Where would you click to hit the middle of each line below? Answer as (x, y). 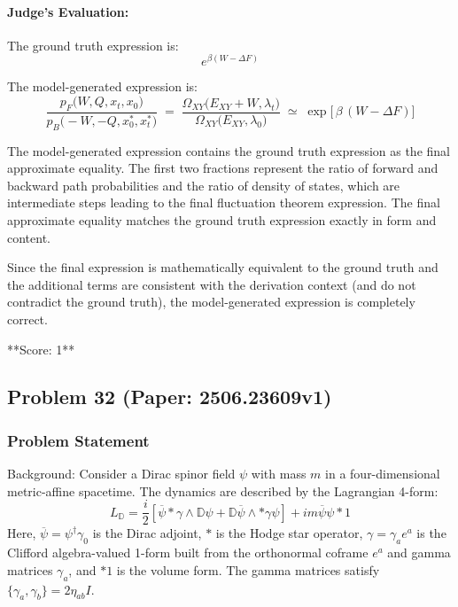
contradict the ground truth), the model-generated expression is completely (211, 302)
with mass (279, 474)
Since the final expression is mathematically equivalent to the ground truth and (223, 267)
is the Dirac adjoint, (147, 533)
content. (29, 237)
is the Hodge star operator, (289, 533)
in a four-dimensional (383, 474)
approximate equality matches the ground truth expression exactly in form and (222, 219)
